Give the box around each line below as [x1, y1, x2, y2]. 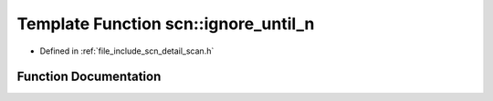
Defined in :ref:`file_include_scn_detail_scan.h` [39, 45, 215, 56]
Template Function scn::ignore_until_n [16, 14, 315, 34]
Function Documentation [16, 69, 162, 85]
